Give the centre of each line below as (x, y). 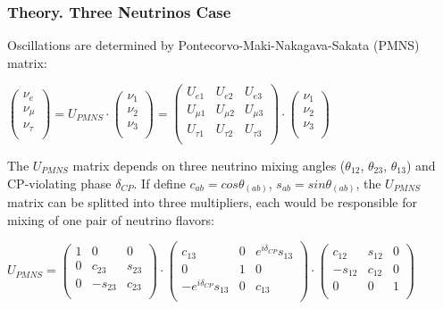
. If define (159, 183)
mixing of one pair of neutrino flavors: (111, 219)
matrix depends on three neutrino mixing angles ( (209, 165)
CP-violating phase (59, 183)
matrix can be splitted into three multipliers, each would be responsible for (213, 202)
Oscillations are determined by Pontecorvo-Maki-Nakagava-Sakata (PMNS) (213, 45)
